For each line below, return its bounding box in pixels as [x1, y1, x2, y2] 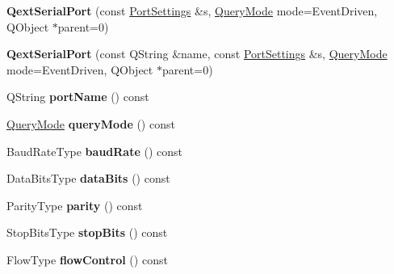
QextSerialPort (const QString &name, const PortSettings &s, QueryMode [6, 45, 388, 62]
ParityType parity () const [6, 196, 143, 213]
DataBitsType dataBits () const [6, 170, 170, 187]
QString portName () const [6, 88, 149, 105]
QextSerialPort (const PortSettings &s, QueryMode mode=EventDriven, [6, 2, 378, 19]
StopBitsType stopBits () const [6, 224, 168, 241]
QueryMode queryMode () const [6, 115, 175, 132]
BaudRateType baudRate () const [6, 142, 183, 159]
